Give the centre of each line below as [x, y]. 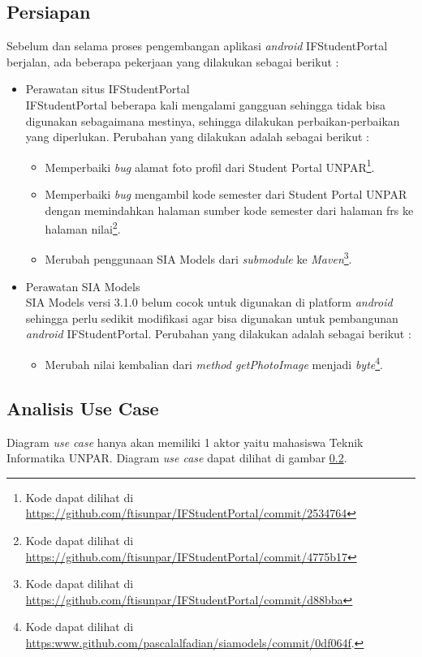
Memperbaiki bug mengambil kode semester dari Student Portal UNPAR [226, 194]
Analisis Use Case [83, 408]
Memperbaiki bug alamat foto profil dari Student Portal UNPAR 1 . [210, 165]
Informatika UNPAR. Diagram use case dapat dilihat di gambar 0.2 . [177, 458]
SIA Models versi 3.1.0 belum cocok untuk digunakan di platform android [209, 302]
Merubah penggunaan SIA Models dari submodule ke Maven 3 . [198, 258]
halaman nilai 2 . [83, 228]
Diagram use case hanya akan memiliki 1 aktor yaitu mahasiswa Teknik [185, 442]
